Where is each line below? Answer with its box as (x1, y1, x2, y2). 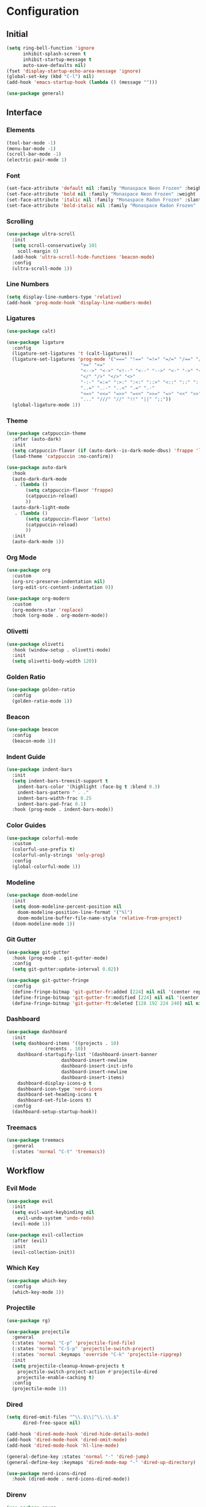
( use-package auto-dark (6, 464, 67, 471)
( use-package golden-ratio (6, 687, 75, 693)
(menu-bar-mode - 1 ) (6, 146, 56, 152)
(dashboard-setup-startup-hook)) (12, 1109, 97, 1115)
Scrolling (6, 217, 34, 226)
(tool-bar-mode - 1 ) (6, 140, 56, 146)
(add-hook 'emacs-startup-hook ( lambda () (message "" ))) (6, 79, 158, 85)
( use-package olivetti (6, 641, 64, 647)
